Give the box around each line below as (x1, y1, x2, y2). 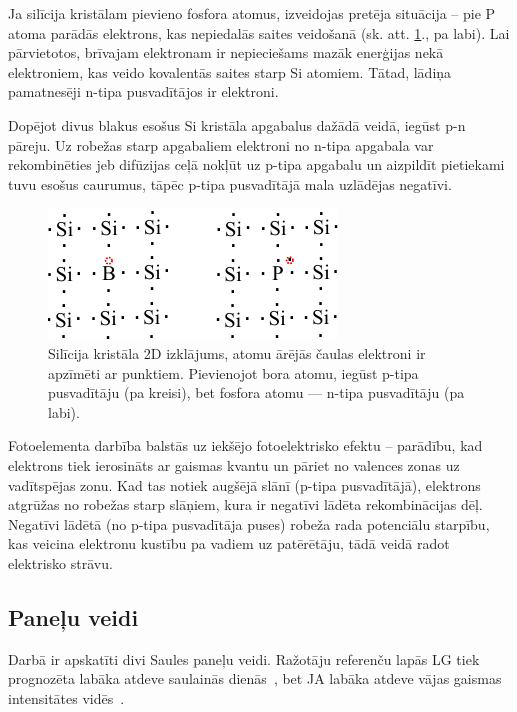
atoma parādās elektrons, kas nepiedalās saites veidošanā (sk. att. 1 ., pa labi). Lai (8, 22, 510, 43)
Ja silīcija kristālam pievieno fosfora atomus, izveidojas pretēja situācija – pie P (8, 3, 496, 23)
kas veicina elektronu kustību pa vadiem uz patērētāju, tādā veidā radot (8, 533, 450, 554)
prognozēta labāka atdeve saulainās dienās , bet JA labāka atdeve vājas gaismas (8, 668, 502, 689)
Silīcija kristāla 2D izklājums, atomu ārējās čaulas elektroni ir (48, 342, 426, 363)
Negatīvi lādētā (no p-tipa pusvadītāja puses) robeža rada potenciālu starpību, (8, 513, 490, 534)
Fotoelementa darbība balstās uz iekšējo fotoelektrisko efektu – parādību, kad (8, 435, 483, 456)
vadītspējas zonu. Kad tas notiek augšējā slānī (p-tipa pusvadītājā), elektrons (8, 474, 481, 495)
